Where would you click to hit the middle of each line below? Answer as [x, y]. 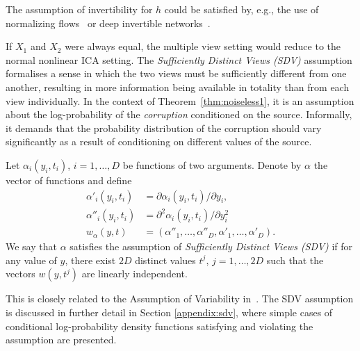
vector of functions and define [69, 180]
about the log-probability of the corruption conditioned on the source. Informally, [179, 114]
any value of [31, 260]
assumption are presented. [61, 340]
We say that [31, 246]
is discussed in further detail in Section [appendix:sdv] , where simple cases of [169, 312]
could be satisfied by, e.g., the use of [242, 9]
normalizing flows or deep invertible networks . [108, 23]
